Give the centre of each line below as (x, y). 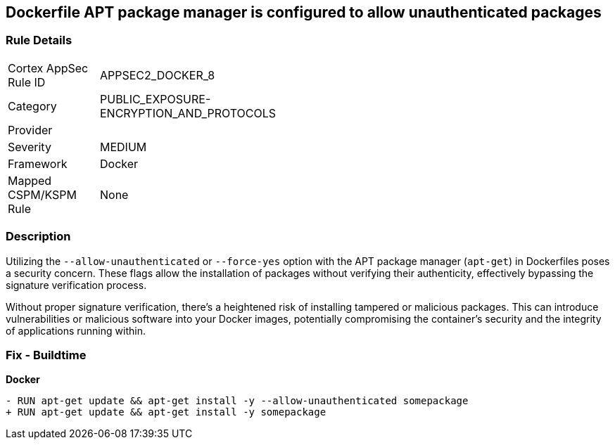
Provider (30, 130)
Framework (38, 163)
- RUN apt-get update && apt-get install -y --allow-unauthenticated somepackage (237, 401)
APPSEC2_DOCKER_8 (158, 75)
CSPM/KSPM (42, 194)
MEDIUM (123, 147)
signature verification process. (76, 285)
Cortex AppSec (48, 68)
